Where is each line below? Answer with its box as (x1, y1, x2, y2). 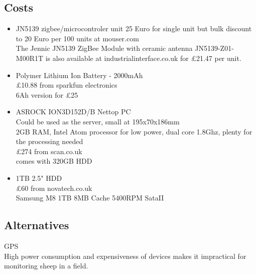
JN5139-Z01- (195, 43, 234, 53)
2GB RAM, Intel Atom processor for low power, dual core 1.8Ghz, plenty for (16, 126, 252, 136)
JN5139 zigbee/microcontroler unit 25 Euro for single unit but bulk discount (16, 23, 252, 34)
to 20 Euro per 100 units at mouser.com (16, 33, 139, 43)
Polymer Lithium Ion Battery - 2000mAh (16, 70, 143, 80)
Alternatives (4, 217, 69, 233)
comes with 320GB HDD (16, 156, 92, 166)
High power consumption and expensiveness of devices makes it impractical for (4, 250, 246, 261)
